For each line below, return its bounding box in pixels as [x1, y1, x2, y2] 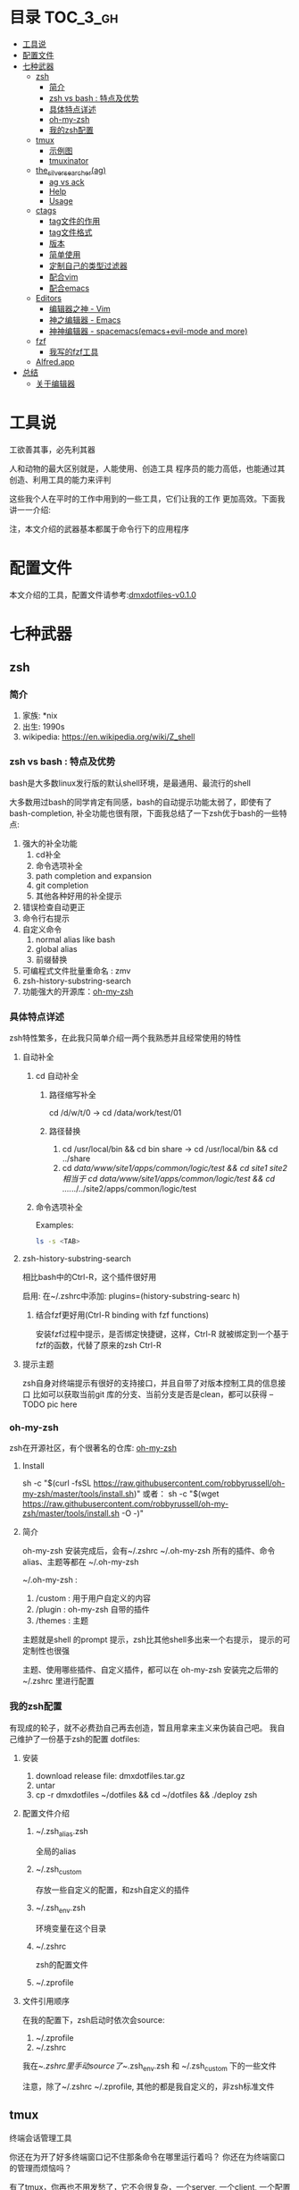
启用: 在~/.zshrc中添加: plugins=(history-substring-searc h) [21, 1290, 241, 1301]
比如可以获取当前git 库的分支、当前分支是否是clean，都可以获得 [32, 1388, 268, 1399]
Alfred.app [35, 356, 75, 366]
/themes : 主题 [35, 1615, 89, 1626]
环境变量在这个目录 [35, 1923, 107, 1933]
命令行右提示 [21, 913, 70, 923]
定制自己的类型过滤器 [48, 260, 128, 271]
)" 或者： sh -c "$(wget [133, 1488, 220, 1499]
